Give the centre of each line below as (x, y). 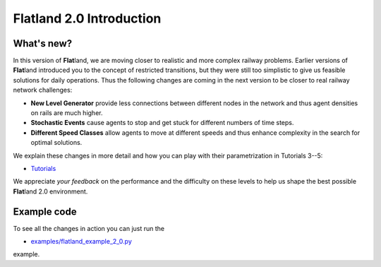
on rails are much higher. (67, 113)
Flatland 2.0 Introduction (87, 18)
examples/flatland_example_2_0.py (81, 242)
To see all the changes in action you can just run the (89, 228)
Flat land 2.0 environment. (50, 191)
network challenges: (43, 90)
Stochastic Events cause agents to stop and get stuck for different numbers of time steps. (162, 123)
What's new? (43, 43)
